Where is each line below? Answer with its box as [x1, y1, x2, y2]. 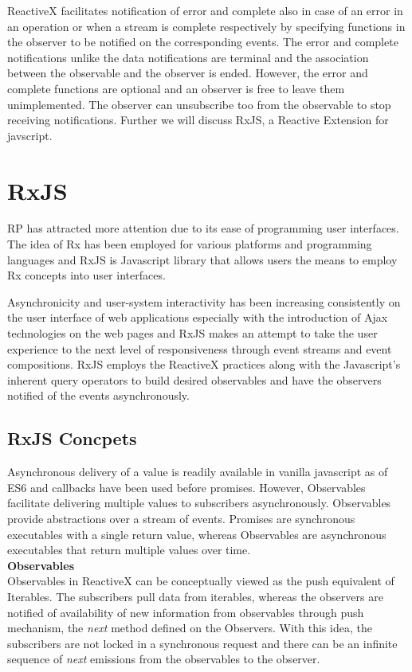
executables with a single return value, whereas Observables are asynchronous [7, 525, 386, 542]
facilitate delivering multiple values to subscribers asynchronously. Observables [7, 494, 391, 511]
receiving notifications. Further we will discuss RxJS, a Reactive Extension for [7, 111, 389, 128]
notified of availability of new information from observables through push [7, 604, 364, 620]
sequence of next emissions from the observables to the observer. [7, 651, 320, 667]
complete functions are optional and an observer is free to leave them [7, 80, 345, 96]
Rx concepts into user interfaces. [7, 267, 166, 283]
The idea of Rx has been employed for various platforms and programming [7, 236, 372, 252]
